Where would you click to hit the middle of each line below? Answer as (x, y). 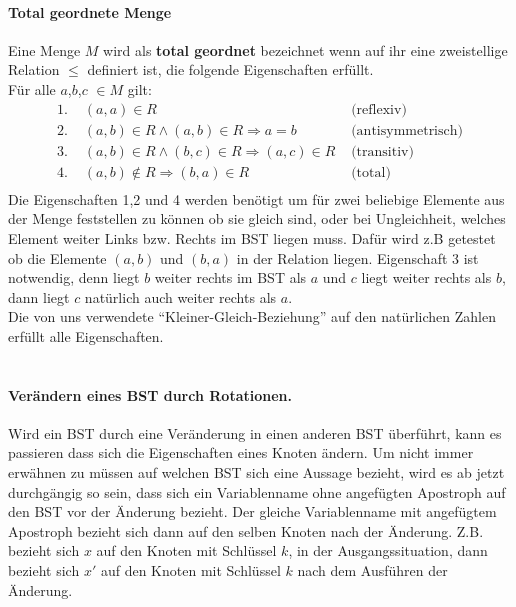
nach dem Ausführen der (372, 570)
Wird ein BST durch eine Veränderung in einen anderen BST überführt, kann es (255, 432)
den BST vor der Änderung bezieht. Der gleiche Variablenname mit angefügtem (252, 511)
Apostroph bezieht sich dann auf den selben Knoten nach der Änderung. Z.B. (246, 530)
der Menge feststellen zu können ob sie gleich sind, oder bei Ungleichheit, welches (257, 218)
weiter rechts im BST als (230, 277)
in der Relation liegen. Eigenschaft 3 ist (357, 257)
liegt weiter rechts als (426, 277)
